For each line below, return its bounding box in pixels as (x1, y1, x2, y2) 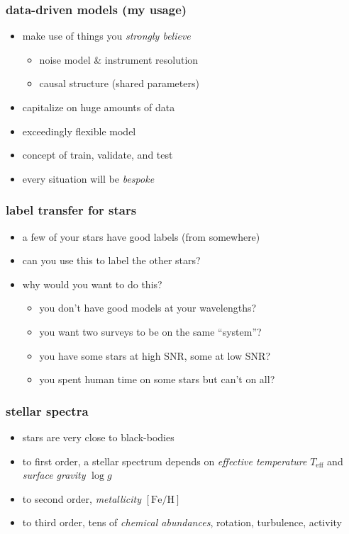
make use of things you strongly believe (22, 28, 191, 43)
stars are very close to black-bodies (22, 429, 174, 444)
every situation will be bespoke (22, 171, 155, 186)
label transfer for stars (6, 201, 137, 219)
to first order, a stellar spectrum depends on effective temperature (22, 453, 307, 468)
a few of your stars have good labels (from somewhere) (22, 229, 260, 244)
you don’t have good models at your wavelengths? (39, 300, 257, 315)
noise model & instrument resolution (39, 52, 199, 67)
